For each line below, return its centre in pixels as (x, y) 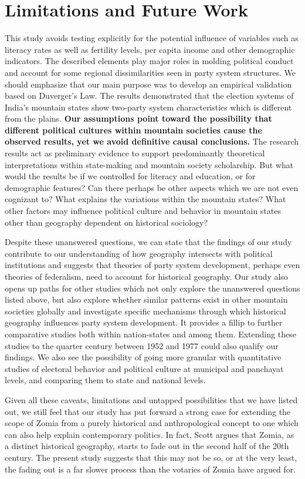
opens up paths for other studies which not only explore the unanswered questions (152, 288)
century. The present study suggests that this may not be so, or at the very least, (151, 457)
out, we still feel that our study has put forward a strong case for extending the (148, 411)
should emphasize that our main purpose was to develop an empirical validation (148, 84)
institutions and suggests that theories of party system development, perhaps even (152, 265)
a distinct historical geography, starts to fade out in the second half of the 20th (147, 446)
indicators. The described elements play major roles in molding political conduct (149, 61)
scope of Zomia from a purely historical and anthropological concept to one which (152, 423)
